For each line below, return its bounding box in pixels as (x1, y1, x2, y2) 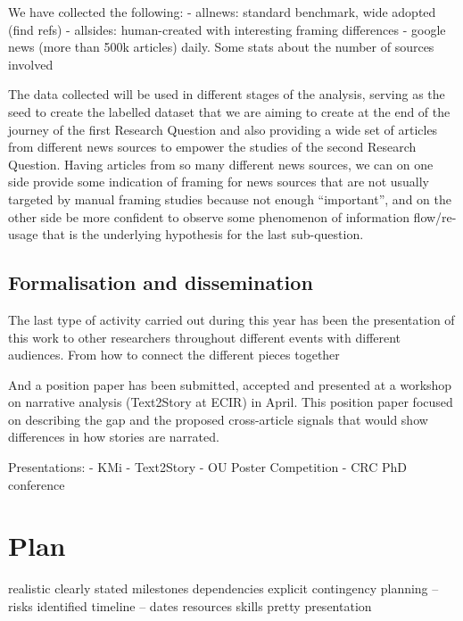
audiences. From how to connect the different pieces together (8, 345, 340, 364)
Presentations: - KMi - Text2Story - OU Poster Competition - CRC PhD (8, 458, 407, 476)
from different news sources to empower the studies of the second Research (8, 137, 417, 156)
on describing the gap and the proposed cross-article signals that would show (8, 410, 428, 428)
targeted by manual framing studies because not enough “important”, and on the (8, 189, 451, 208)
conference (8, 475, 65, 493)
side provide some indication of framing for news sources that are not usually (8, 172, 429, 191)
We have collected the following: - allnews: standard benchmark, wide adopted (8, 3, 436, 21)
